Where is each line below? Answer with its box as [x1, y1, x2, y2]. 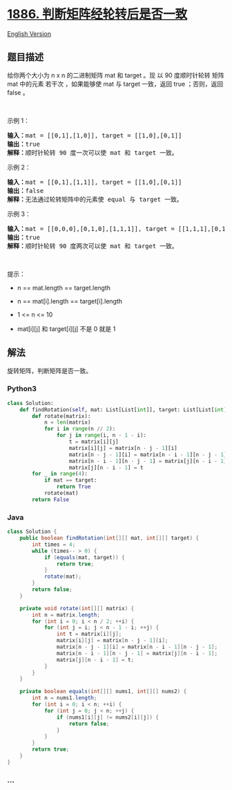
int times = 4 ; [32, 540, 76, 548]
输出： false [7, 187, 44, 194]
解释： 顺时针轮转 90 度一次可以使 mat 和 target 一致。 [7, 149, 178, 156]
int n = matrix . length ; [32, 611, 100, 619]
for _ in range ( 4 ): [32, 471, 88, 478]
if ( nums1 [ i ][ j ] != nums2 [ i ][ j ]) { [56, 713, 159, 721]
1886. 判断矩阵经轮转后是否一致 [7, 6, 188, 22]
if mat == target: [43, 477, 97, 484]
